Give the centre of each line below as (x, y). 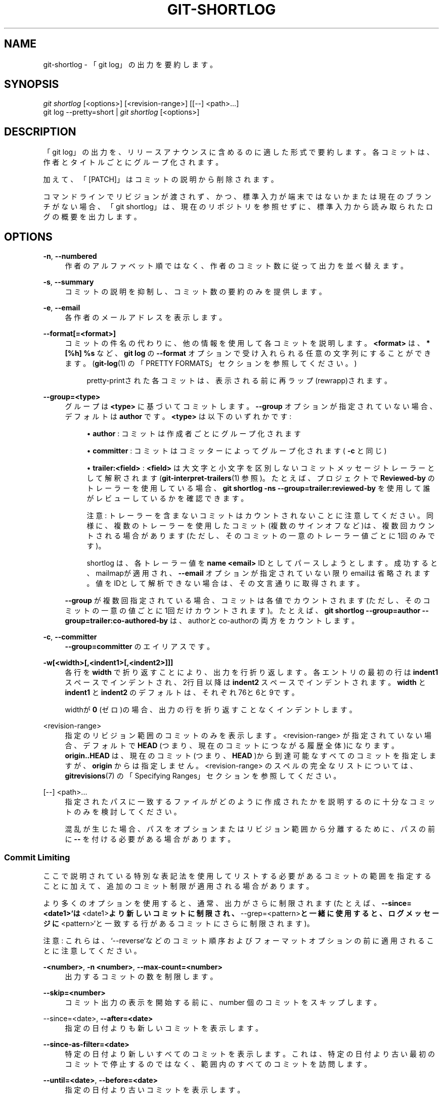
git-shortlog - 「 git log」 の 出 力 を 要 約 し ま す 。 (130, 64)
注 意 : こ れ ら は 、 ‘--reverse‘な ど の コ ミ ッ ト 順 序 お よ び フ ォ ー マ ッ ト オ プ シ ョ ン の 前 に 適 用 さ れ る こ (238, 940)
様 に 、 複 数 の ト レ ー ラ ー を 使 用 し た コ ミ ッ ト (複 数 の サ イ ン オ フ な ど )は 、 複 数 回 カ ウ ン (261, 526)
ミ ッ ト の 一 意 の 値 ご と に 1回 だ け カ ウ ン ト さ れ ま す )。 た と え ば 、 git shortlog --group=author (243, 611)
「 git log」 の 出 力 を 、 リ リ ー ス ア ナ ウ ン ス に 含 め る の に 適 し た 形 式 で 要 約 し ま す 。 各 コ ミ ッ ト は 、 (238, 152)
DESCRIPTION (40, 131)
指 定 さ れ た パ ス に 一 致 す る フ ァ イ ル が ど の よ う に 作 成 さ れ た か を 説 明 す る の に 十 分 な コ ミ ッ (250, 802)
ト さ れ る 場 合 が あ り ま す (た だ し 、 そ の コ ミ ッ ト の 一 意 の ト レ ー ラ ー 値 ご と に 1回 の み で (261, 536)
